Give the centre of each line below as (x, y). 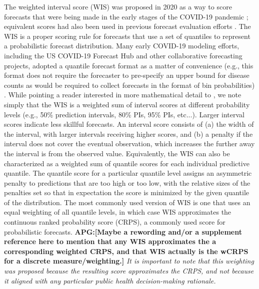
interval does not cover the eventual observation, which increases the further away (129, 144)
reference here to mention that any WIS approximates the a (110, 241)
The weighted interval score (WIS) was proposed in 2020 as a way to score (118, 6)
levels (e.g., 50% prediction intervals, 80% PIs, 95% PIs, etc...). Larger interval (124, 114)
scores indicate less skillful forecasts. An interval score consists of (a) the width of (129, 124)
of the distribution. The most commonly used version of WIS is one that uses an (127, 202)
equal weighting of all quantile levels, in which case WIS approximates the (118, 212)
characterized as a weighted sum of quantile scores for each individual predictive (127, 163)
